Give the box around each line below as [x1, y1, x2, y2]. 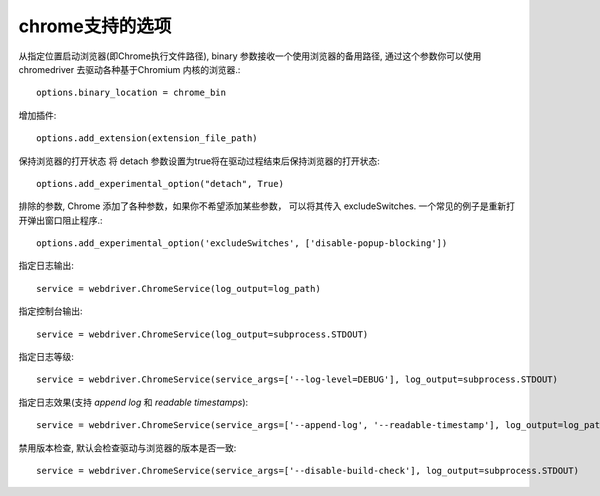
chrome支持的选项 [18, 15, 172, 37]
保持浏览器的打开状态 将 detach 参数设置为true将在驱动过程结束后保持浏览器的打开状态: [18, 155, 380, 167]
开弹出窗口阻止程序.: [18, 214, 104, 226]
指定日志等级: [18, 351, 75, 363]
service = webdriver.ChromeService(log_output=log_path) [36, 283, 322, 294]
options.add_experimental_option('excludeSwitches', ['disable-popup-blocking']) [36, 238, 448, 249]
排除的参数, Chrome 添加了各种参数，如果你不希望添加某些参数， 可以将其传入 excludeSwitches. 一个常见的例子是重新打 [18, 200, 515, 212]
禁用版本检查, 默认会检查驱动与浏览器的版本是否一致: [18, 441, 237, 454]
